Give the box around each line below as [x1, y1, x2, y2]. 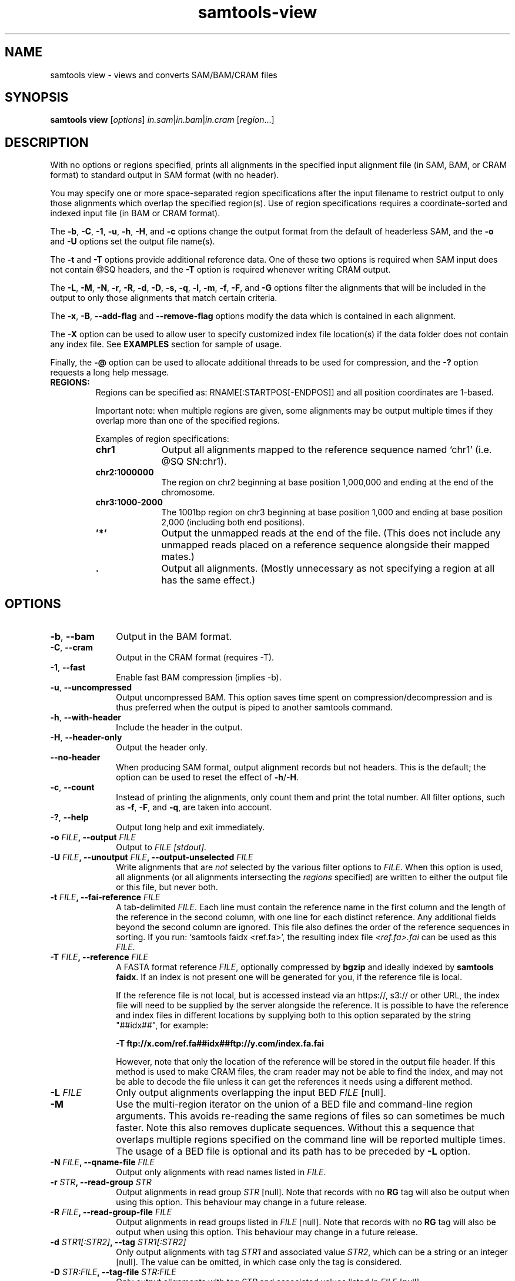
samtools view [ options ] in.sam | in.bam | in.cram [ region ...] [50, 115, 275, 125]
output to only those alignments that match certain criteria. [50, 293, 277, 303]
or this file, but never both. [116, 882, 218, 893]
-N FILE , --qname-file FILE [50, 1157, 155, 1168]
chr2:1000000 [95, 467, 154, 478]
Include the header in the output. [116, 722, 243, 733]
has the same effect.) [161, 574, 255, 586]
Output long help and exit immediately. [116, 822, 265, 833]
